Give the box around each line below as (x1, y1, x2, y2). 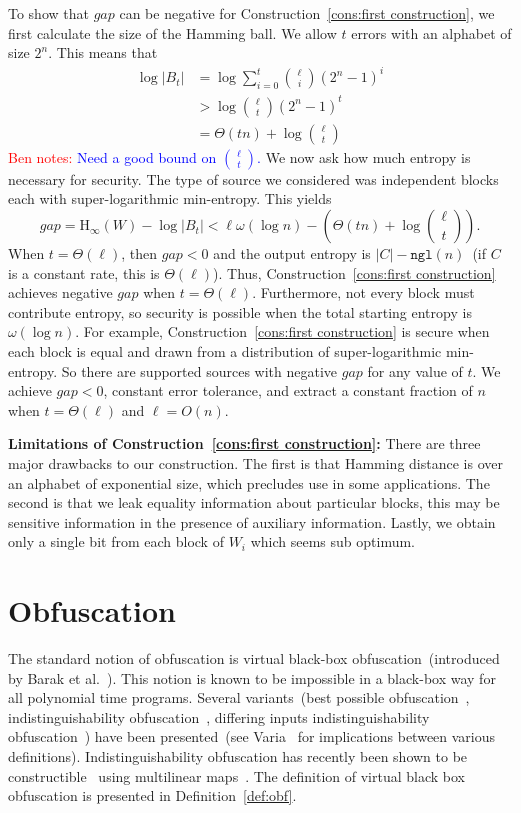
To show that (8, 3, 89, 23)
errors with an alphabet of (351, 22, 512, 43)
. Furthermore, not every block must (252, 282, 475, 303)
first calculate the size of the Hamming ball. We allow (8, 22, 337, 43)
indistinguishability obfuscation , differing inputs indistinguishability (8, 706, 430, 727)
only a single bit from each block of (8, 531, 224, 552)
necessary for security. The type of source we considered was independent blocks (8, 168, 499, 189)
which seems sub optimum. (250, 531, 415, 552)
